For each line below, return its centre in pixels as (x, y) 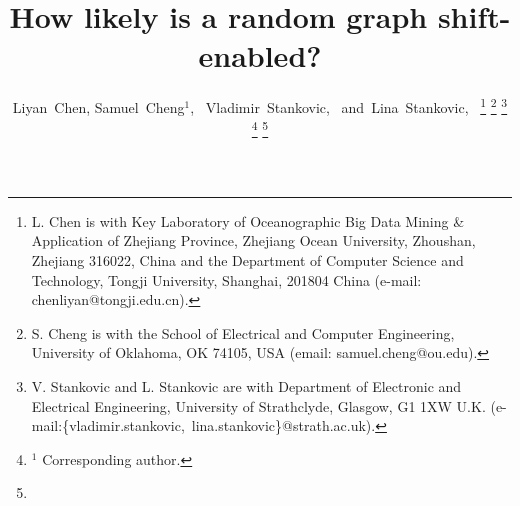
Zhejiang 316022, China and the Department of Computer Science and (247, 260)
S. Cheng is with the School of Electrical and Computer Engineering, (243, 332)
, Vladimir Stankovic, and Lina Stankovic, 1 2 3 (349, 105)
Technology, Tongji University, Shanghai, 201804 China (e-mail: (226, 279)
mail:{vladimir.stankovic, (108, 425)
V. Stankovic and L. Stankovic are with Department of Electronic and (246, 385)
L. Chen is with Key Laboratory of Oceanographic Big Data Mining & (248, 220)
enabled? (260, 55)
